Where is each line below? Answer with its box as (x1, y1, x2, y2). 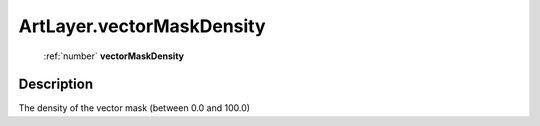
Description (18, 76, 94, 93)
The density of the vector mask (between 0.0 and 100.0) (18, 102, 250, 114)
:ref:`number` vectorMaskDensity (43, 50, 185, 62)
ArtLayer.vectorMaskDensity (18, 15, 266, 37)
